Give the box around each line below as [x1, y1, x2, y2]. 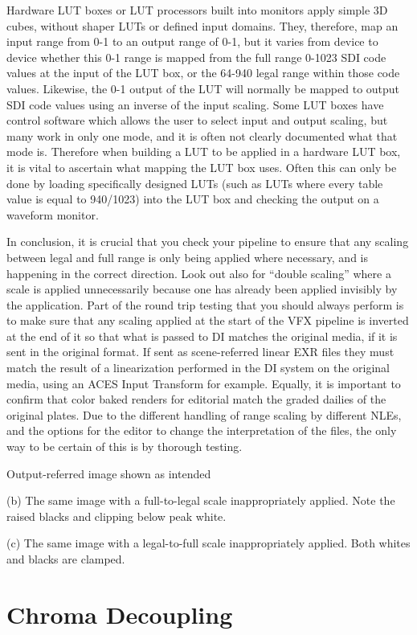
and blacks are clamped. [6, 551, 125, 567]
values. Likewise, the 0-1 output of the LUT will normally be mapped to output [6, 80, 400, 96]
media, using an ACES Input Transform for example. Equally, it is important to [6, 375, 401, 391]
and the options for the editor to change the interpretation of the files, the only [6, 422, 397, 439]
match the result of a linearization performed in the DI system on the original [6, 359, 390, 376]
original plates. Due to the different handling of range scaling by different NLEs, [6, 406, 402, 423]
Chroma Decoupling [6, 597, 233, 630]
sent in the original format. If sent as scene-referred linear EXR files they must [6, 343, 395, 360]
